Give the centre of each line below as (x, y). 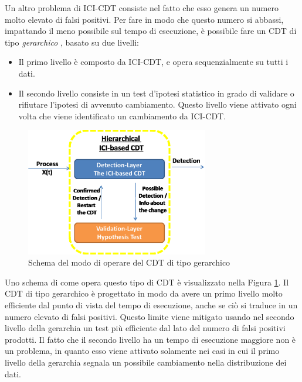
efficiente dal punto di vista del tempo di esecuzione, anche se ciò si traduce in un (151, 305)
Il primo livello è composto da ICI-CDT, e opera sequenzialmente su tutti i (153, 62)
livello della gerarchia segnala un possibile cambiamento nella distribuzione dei (146, 362)
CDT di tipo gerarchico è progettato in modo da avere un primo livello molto (144, 293)
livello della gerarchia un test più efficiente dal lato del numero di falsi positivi (145, 328)
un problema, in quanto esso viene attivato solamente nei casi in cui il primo (142, 351)
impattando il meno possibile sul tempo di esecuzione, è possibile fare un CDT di (151, 31)
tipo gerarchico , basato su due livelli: (72, 42)
